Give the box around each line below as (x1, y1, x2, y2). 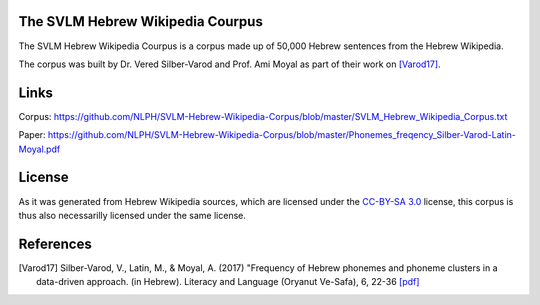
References (18, 235, 92, 252)
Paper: (18, 129, 46, 141)
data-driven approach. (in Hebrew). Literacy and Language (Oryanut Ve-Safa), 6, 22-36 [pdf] (36, 276, 420, 288)
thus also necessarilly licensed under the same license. (18, 209, 247, 221)
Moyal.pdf (18, 143, 61, 155)
